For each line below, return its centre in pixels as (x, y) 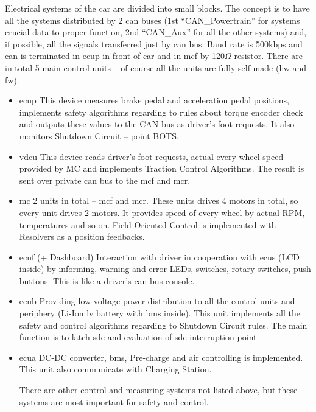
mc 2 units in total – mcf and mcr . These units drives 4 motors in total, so (159, 201)
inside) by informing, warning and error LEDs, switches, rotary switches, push (165, 269)
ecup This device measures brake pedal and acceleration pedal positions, (154, 100)
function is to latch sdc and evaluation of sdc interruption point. (139, 337)
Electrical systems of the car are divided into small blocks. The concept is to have (157, 8)
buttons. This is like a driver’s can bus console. (107, 280)
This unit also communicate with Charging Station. (115, 369)
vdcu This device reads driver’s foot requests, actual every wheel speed (151, 156)
